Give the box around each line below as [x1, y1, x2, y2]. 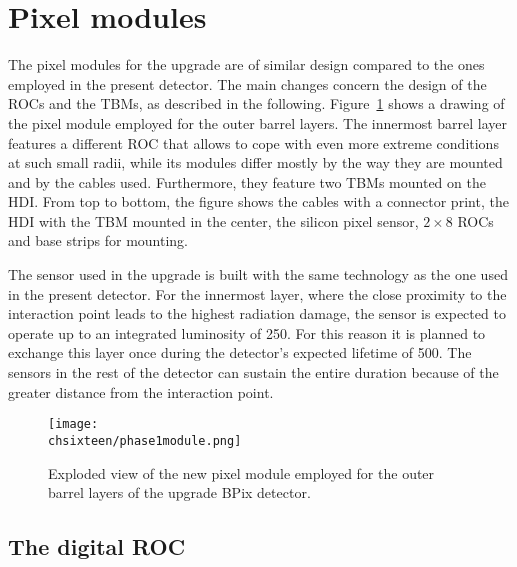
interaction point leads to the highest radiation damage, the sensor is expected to [8, 303, 506, 324]
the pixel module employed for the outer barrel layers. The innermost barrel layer [8, 112, 508, 133]
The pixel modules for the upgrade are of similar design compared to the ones [8, 54, 485, 75]
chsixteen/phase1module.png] [48, 433, 242, 448]
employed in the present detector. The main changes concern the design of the [8, 73, 487, 94]
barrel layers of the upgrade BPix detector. [48, 482, 311, 503]
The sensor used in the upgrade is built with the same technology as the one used [8, 264, 508, 285]
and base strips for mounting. [8, 230, 188, 251]
